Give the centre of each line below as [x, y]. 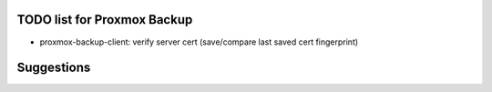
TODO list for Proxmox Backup [105, 20]
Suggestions [54, 68]
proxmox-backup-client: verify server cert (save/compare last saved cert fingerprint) [199, 42]
